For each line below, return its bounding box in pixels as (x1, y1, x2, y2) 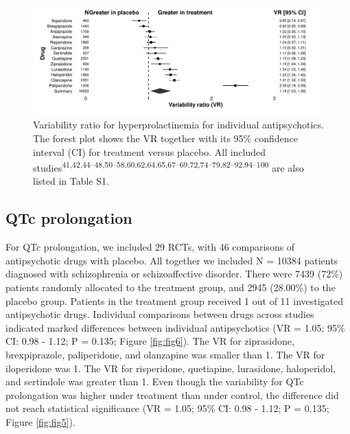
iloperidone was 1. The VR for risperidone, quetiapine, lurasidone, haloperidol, (5, 361, 336, 375)
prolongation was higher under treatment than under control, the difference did (5, 387, 339, 402)
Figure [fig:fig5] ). (5, 414, 75, 429)
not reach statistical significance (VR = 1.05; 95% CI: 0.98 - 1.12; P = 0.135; (5, 401, 329, 415)
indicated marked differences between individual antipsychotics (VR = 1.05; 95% (5, 320, 345, 334)
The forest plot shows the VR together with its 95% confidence (33, 131, 298, 146)
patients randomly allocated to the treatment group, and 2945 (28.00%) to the (5, 280, 336, 295)
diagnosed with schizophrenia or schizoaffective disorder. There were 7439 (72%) (5, 266, 343, 281)
